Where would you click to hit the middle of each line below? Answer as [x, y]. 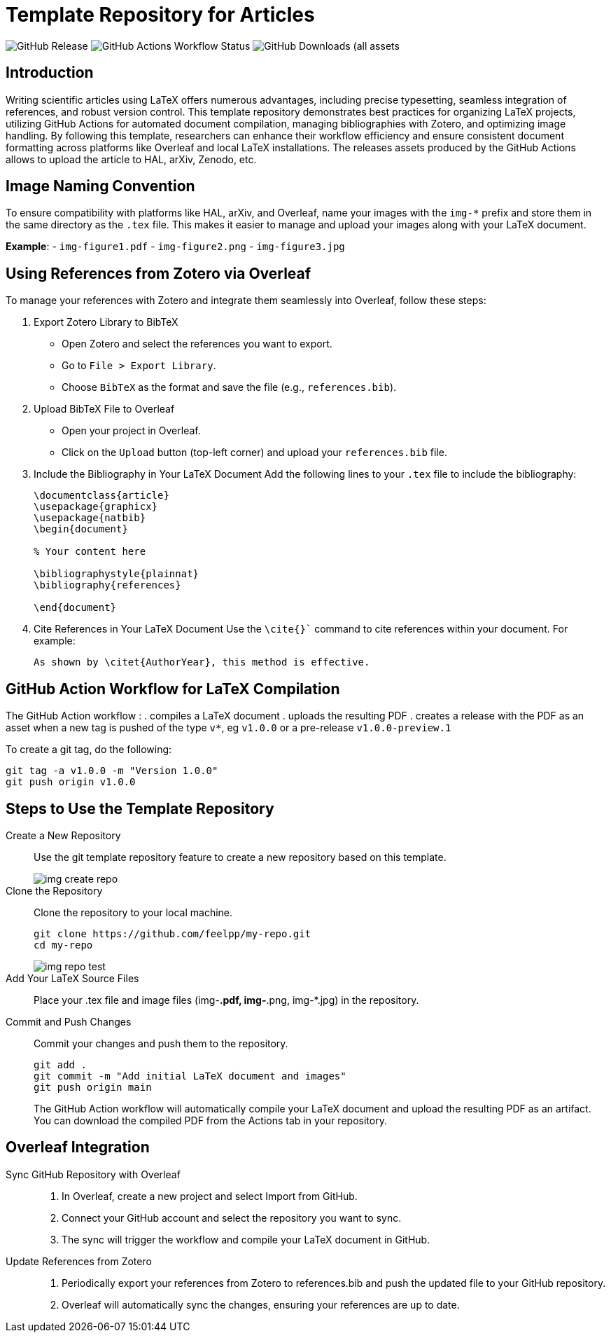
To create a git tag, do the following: [89, 750]
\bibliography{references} [107, 585]
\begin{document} [81, 529]
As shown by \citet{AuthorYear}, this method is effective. [202, 662]
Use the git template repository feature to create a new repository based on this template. [240, 857]
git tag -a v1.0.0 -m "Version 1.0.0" [112, 771]
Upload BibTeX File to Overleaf [104, 409]
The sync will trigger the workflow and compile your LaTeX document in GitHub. [246, 1239]
